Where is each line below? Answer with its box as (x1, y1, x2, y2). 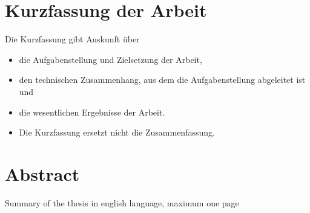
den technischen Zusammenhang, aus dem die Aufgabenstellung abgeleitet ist (19, 73, 306, 86)
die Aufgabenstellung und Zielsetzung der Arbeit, (19, 53, 202, 65)
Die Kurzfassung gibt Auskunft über (5, 33, 140, 45)
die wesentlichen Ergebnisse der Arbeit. (19, 105, 165, 118)
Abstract (5, 161, 80, 186)
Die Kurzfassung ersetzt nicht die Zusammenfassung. (19, 126, 215, 139)
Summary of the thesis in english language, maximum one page (5, 196, 239, 209)
